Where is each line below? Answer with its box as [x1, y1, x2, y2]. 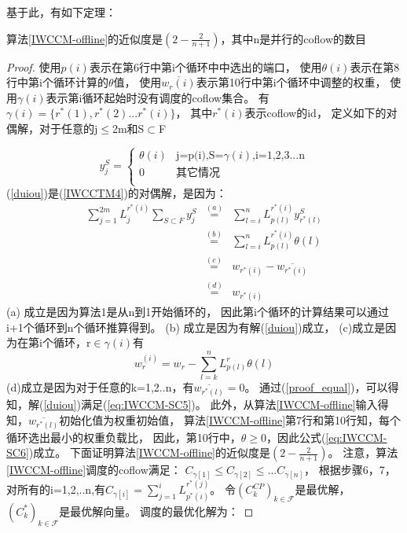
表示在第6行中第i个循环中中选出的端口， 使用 [89, 58, 322, 75]
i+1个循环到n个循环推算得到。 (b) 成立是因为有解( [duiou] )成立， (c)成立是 [6, 318, 386, 335]
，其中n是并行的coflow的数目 [220, 30, 367, 46]
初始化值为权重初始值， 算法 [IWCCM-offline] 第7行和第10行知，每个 [59, 411, 401, 428]
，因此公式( [266, 428, 326, 445]
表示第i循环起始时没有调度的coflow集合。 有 [46, 89, 269, 105]
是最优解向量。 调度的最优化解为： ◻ [59, 502, 254, 519]
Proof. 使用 [6, 58, 61, 75]
